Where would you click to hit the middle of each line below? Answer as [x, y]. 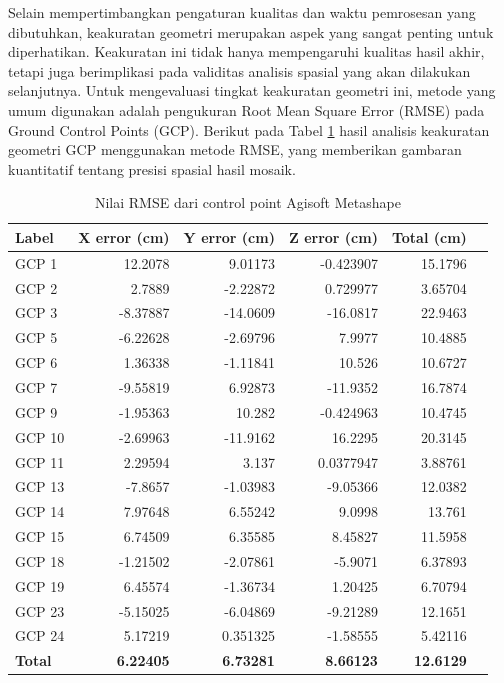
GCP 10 [40, 436]
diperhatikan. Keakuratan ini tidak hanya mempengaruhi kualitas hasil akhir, [246, 51]
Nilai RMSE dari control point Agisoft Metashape [247, 202]
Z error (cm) [333, 236]
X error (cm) [124, 236]
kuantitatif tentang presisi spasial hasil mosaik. [152, 168]
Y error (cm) [229, 236]
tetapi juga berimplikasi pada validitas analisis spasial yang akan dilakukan [239, 70]
